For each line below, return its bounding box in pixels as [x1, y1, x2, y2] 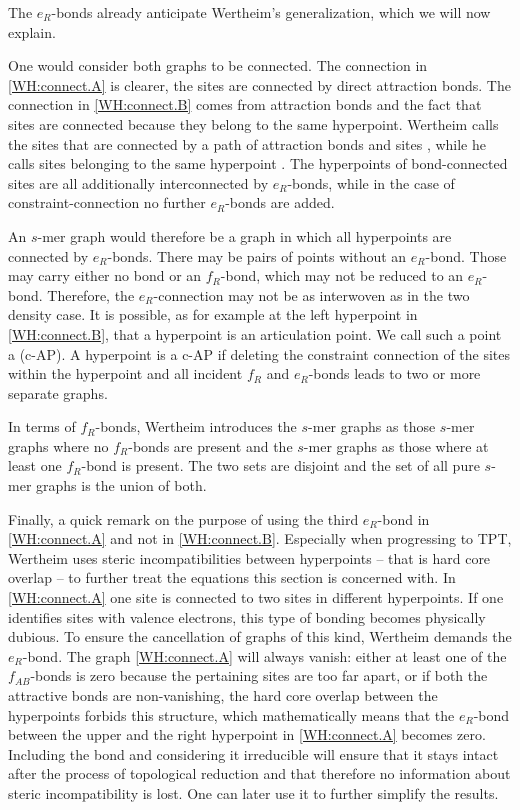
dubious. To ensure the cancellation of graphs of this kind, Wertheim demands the [8, 626, 512, 647]
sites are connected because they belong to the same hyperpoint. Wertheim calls [8, 113, 499, 134]
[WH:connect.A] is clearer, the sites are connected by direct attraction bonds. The [8, 74, 511, 95]
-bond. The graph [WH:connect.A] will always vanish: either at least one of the [22, 645, 507, 666]
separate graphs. [8, 382, 108, 403]
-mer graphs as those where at [303, 435, 489, 456]
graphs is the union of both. [36, 475, 207, 496]
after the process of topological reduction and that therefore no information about [8, 763, 511, 784]
